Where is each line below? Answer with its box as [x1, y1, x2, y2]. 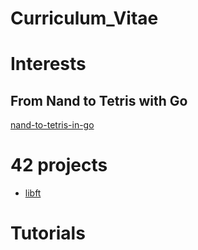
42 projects [10, 154, 108, 177]
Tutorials [10, 222, 86, 245]
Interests [10, 53, 87, 76]
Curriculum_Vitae [10, 7, 159, 30]
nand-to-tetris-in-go [10, 119, 95, 131]
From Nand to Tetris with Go [10, 92, 188, 109]
